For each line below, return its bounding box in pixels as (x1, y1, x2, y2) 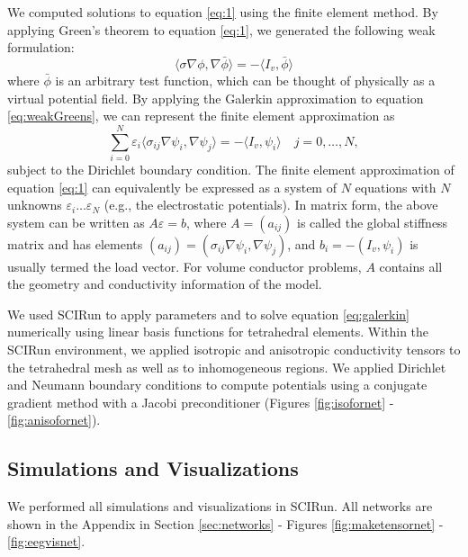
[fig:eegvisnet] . (7, 532, 85, 551)
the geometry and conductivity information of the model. (7, 274, 322, 293)
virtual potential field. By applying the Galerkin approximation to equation (7, 88, 424, 107)
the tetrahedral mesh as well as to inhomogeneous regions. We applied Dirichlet (7, 357, 446, 376)
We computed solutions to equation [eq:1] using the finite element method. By (7, 3, 438, 21)
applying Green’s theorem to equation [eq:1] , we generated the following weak (7, 20, 436, 39)
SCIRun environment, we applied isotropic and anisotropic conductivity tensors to (7, 340, 461, 359)
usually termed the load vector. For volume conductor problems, (7, 256, 362, 275)
